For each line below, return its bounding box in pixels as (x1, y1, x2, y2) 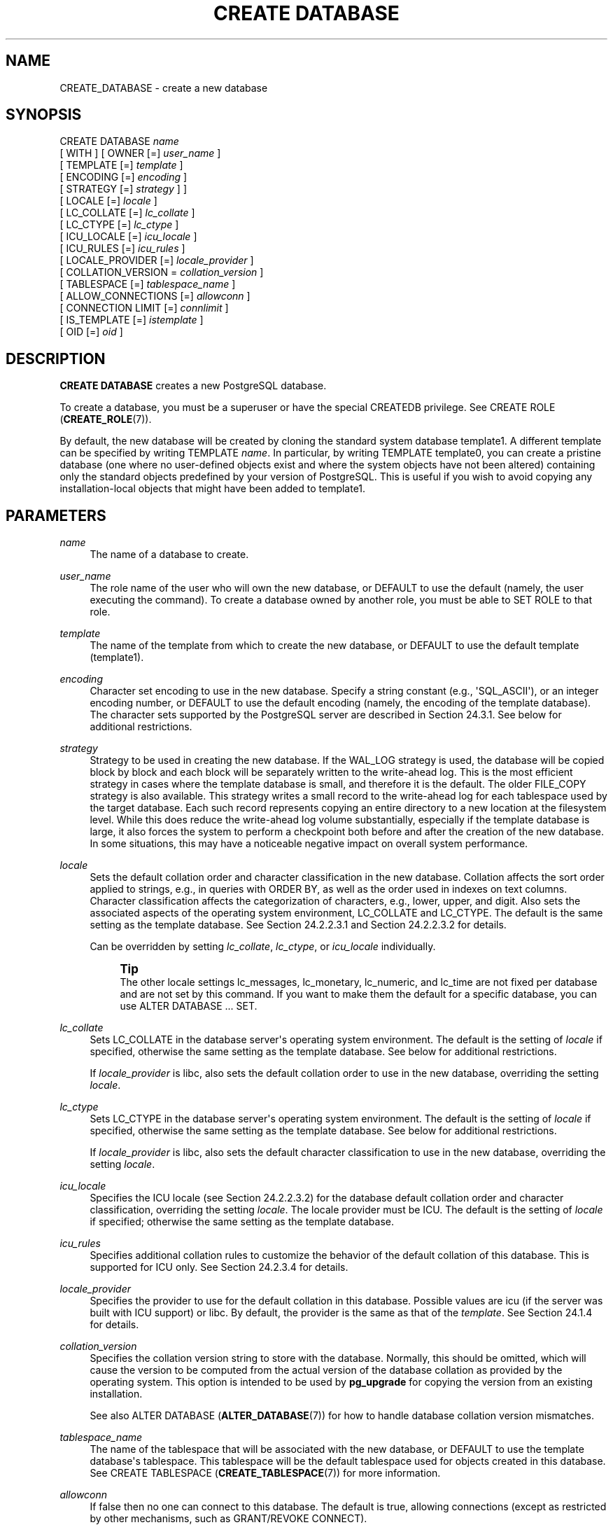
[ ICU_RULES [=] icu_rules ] (59, 242, 185, 255)
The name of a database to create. (90, 548, 249, 561)
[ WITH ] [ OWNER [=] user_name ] (59, 147, 221, 160)
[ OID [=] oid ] (59, 326, 123, 338)
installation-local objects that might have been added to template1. (59, 482, 366, 495)
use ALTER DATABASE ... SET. (120, 1000, 258, 1012)
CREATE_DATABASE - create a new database (59, 81, 268, 94)
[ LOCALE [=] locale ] (59, 195, 157, 207)
